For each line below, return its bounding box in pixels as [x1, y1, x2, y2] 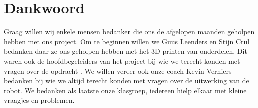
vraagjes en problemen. [4, 95, 75, 105]
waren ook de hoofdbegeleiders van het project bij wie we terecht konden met [4, 55, 240, 66]
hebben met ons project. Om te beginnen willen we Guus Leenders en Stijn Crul [4, 36, 250, 46]
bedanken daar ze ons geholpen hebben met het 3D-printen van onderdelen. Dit [4, 46, 247, 56]
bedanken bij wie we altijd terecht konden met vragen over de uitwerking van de [4, 75, 249, 86]
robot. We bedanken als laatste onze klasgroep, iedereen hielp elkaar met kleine [4, 85, 247, 95]
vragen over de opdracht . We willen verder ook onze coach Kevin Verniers [4, 65, 232, 76]
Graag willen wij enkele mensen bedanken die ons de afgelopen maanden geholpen [4, 26, 255, 37]
